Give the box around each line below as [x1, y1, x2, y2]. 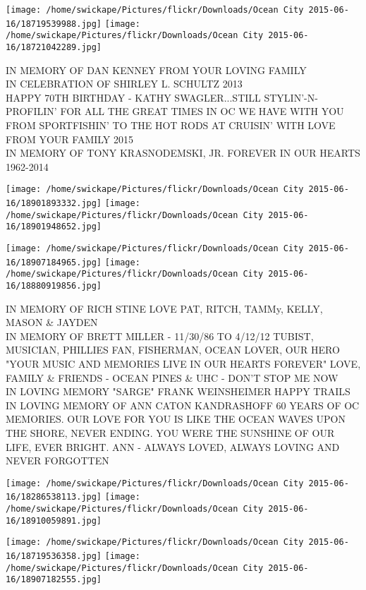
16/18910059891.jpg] [6, 515, 102, 526]
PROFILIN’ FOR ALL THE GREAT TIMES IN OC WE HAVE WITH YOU [6, 104, 344, 119]
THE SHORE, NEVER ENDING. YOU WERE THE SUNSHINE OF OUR [6, 425, 335, 440]
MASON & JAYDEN [6, 315, 98, 330]
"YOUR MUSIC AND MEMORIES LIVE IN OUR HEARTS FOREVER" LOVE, [6, 356, 361, 371]
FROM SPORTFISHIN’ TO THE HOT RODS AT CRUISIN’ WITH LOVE [6, 118, 336, 132]
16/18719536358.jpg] [6, 551, 102, 562]
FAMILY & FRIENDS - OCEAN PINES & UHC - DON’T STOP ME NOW [6, 370, 338, 385]
